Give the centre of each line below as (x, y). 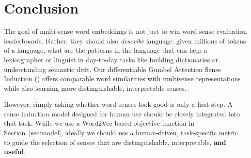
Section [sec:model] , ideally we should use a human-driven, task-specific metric (121, 133)
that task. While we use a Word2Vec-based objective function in (99, 123)
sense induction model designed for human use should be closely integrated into (122, 113)
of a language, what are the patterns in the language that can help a (106, 50)
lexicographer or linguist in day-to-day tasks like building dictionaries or (111, 59)
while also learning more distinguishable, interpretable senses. (95, 88)
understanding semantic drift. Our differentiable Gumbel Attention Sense (113, 69)
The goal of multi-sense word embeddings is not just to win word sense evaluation (125, 31)
